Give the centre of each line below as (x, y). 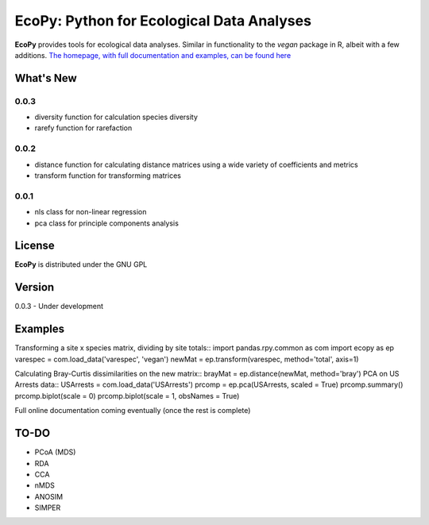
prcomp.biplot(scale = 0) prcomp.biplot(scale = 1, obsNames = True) (127, 396)
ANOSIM (49, 496)
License (35, 246)
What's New (46, 78)
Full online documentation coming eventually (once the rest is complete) (133, 411)
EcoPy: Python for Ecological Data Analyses (163, 21)
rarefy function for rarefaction (83, 128)
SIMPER (48, 508)
